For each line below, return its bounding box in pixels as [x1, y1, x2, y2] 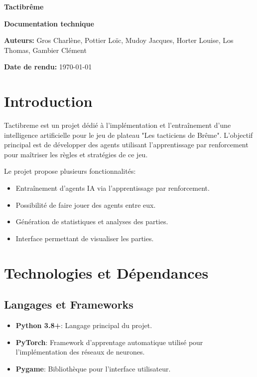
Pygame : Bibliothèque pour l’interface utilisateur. [15, 363, 171, 374]
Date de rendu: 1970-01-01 [4, 61, 92, 72]
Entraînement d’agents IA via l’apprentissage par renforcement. [15, 183, 210, 193]
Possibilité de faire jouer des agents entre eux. [15, 199, 156, 210]
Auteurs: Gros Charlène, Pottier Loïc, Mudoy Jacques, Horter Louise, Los [4, 35, 234, 45]
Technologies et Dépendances [4, 262, 209, 283]
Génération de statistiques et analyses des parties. [15, 216, 168, 227]
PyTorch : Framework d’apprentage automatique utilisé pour [15, 337, 203, 347]
